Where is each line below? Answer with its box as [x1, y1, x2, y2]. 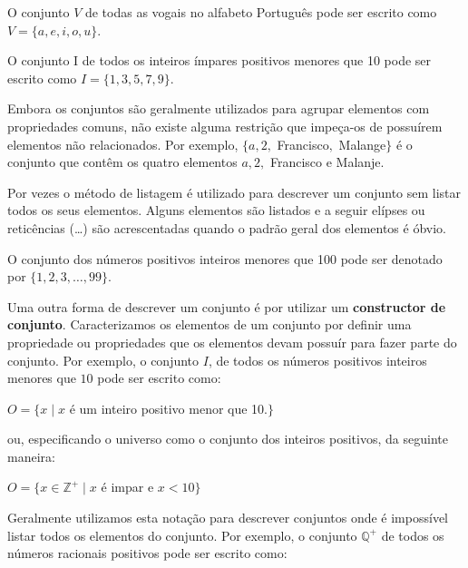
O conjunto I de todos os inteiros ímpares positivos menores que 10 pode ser [7, 51, 432, 70]
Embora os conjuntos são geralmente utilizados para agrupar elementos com [7, 99, 430, 118]
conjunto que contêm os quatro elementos [7, 152, 238, 171]
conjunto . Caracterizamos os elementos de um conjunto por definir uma [7, 315, 412, 334]
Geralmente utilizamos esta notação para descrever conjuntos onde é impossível [7, 508, 448, 527]
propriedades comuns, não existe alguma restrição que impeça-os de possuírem [7, 116, 443, 135]
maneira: [7, 446, 55, 465]
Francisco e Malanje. [269, 152, 385, 171]
